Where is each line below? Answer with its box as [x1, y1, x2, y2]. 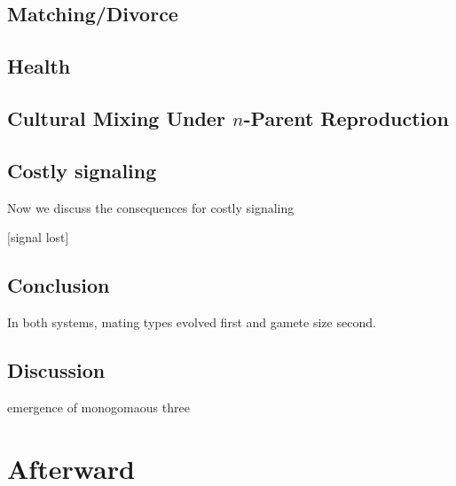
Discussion [7, 356, 106, 383]
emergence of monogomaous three [7, 397, 190, 416]
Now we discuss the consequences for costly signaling [7, 198, 295, 216]
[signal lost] [7, 228, 69, 247]
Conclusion [7, 271, 110, 299]
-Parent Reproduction [243, 104, 449, 131]
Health [7, 52, 71, 80]
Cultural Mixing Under [7, 104, 225, 131]
